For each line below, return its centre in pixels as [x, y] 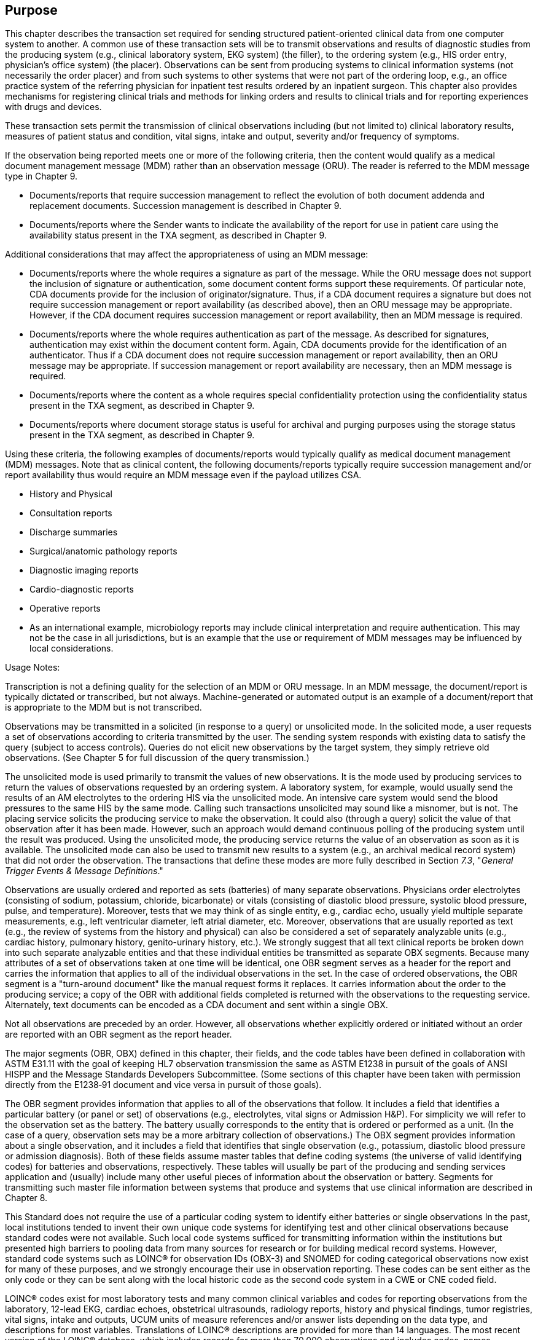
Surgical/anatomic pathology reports [103, 551]
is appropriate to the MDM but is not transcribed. [103, 707]
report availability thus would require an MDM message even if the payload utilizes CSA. [183, 475]
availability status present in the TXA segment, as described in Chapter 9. [178, 235]
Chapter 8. [26, 1198]
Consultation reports [71, 513]
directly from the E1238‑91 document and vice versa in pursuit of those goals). [163, 1085]
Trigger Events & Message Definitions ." [84, 871]
